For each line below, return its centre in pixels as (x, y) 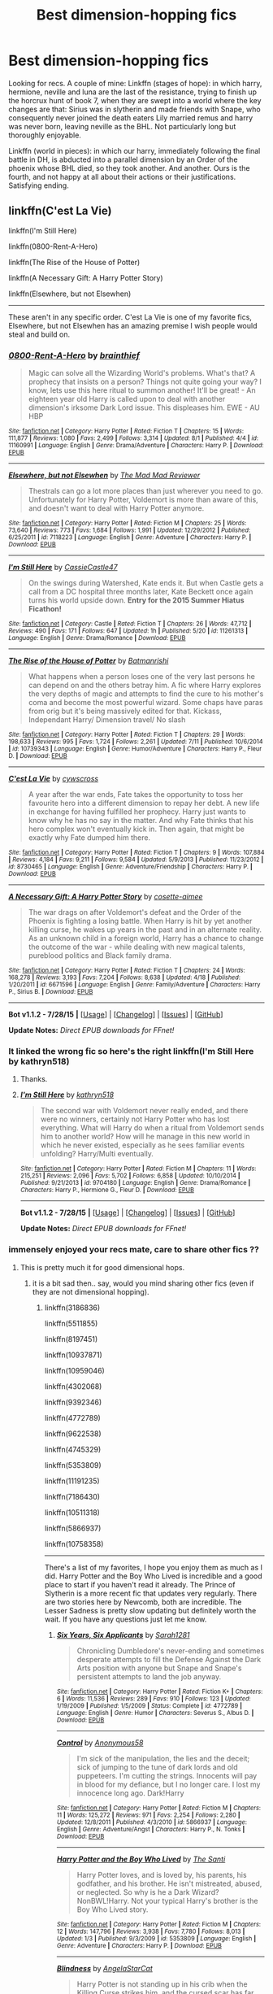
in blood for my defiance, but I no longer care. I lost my (169, 1784)
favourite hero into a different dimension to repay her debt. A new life (144, 803)
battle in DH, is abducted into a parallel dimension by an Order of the (123, 159)
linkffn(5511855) (71, 1323)
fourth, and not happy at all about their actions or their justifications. (122, 176)
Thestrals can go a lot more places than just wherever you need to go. (145, 491)
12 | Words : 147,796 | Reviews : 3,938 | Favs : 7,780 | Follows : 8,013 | (151, 1931)
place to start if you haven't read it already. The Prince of (140, 1584)
